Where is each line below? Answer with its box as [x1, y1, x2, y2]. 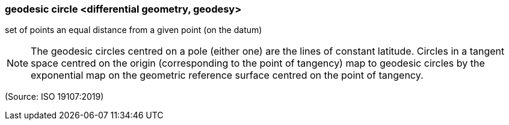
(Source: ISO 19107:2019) [5, 91, 104, 102]
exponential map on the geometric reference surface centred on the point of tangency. [31, 69, 424, 82]
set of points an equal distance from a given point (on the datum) [5, 25, 262, 35]
